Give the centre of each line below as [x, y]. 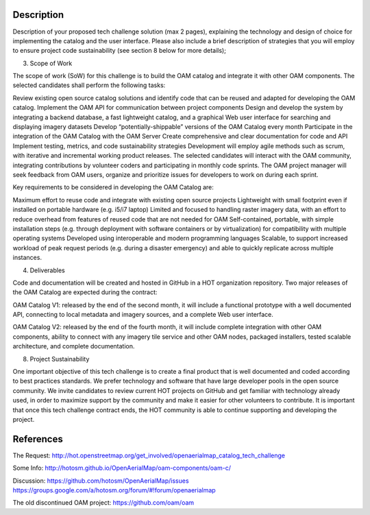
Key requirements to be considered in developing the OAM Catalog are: [113, 187]
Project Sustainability [60, 359]
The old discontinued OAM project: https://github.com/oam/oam [103, 503]
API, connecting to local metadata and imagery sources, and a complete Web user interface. [143, 315]
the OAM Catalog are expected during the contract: [85, 292]
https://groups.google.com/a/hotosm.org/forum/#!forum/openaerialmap [114, 490]
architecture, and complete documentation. [74, 346]
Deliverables [47, 270]
